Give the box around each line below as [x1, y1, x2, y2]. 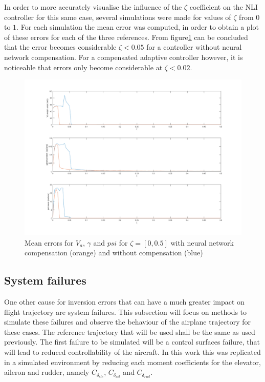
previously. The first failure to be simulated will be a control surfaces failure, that [4, 336, 260, 347]
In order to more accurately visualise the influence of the [4, 2, 182, 12]
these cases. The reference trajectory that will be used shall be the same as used [4, 326, 255, 337]
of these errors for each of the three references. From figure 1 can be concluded [4, 31, 248, 42]
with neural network [170, 237, 234, 248]
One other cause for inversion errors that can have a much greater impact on [4, 296, 245, 307]
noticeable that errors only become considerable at [4, 62, 163, 72]
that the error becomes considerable [4, 42, 117, 52]
